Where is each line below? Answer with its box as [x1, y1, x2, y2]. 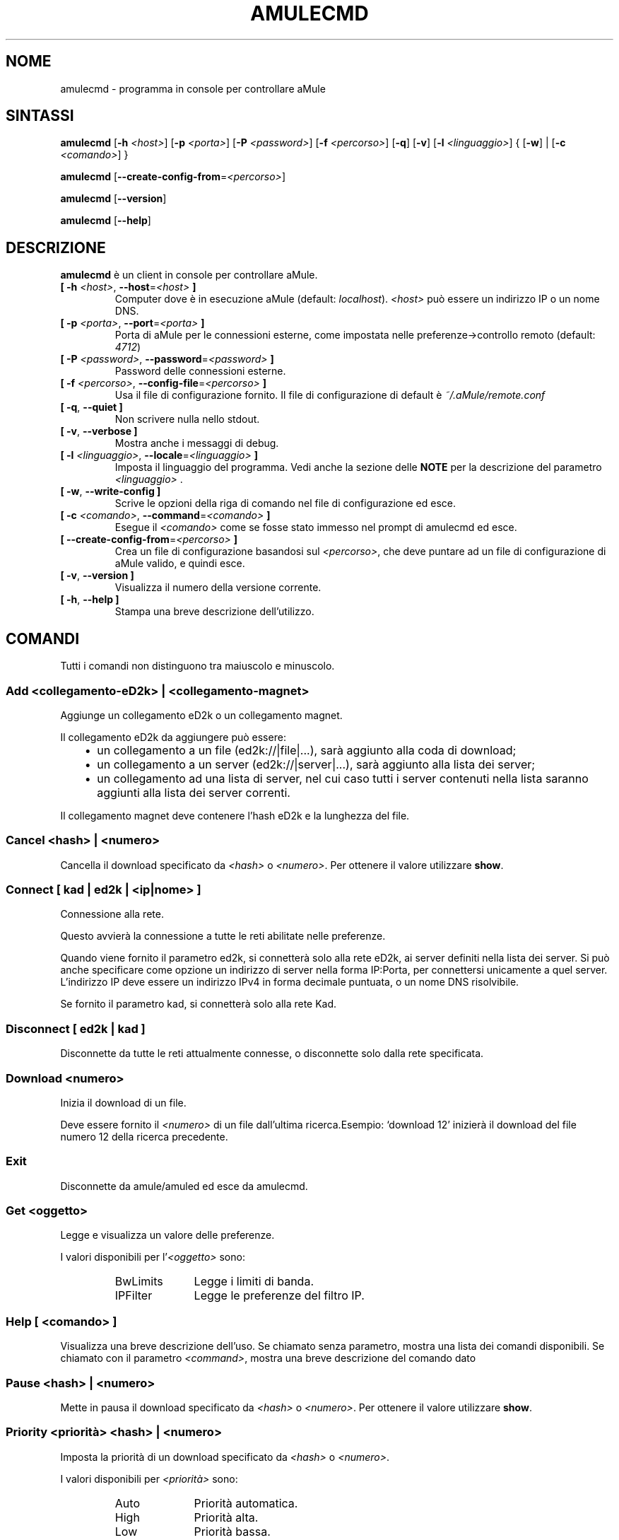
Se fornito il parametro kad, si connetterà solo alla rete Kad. [60, 998, 337, 1010]
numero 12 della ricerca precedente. [60, 1130, 228, 1143]
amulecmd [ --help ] [60, 214, 151, 227]
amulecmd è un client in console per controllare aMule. [60, 269, 318, 281]
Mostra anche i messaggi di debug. [114, 437, 279, 450]
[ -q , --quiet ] [60, 401, 123, 414]
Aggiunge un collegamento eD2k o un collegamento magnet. [60, 708, 343, 721]
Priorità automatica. [194, 1495, 298, 1510]
